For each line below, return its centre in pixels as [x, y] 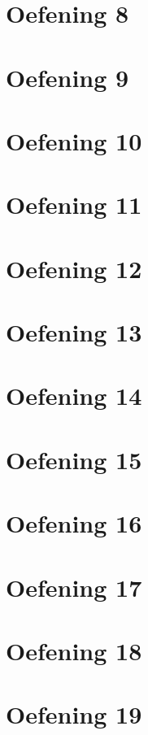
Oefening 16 [74, 523]
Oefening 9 [67, 77]
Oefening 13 [74, 332]
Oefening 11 [74, 204]
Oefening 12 [74, 268]
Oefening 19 [74, 714]
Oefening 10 [74, 140]
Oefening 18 [74, 650]
